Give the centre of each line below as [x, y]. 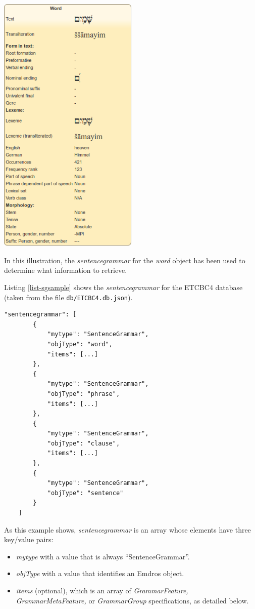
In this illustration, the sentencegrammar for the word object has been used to [125, 260]
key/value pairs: [29, 539]
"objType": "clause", [84, 443]
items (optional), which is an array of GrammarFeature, [102, 590]
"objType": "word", [80, 344]
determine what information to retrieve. [66, 270]
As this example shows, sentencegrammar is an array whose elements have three [127, 529]
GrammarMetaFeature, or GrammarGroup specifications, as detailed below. [132, 600]
